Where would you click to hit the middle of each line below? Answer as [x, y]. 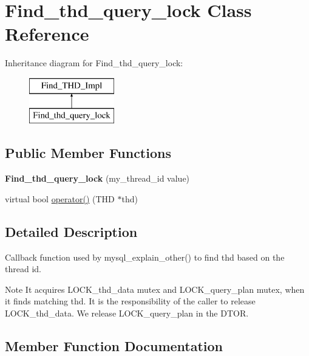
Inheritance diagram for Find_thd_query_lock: [94, 63]
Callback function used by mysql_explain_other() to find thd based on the [145, 257]
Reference [47, 34]
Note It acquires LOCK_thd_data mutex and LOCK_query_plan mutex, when [155, 289]
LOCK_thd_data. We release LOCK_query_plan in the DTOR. [127, 313]
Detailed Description [71, 231]
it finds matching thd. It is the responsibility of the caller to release [130, 301]
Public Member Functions [88, 153]
